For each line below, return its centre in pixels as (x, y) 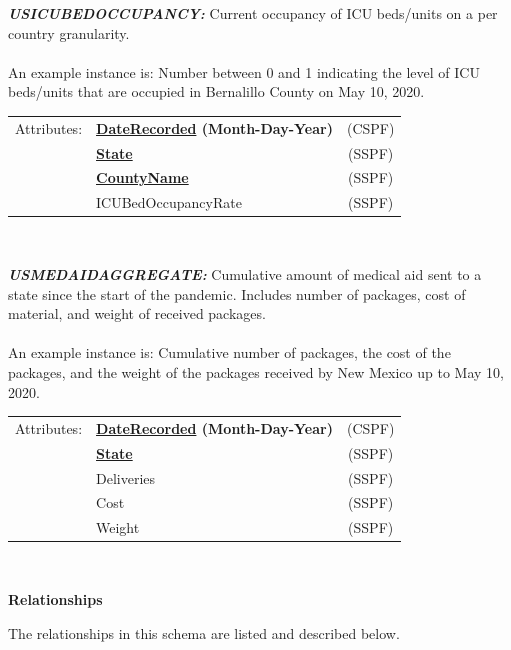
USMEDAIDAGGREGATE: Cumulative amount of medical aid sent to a (245, 273)
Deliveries (126, 477)
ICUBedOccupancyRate (169, 202)
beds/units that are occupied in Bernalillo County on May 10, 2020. (216, 91)
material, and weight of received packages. (137, 313)
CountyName (142, 177)
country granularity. (69, 32)
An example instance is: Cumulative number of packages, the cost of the (229, 352)
